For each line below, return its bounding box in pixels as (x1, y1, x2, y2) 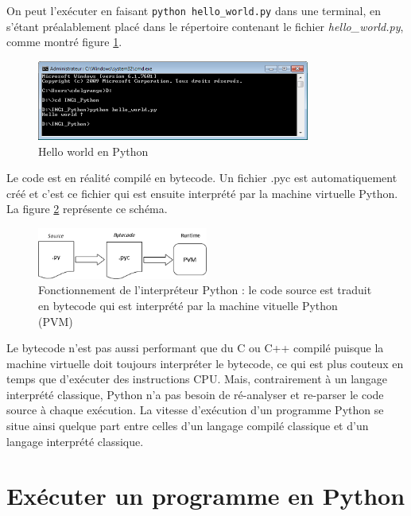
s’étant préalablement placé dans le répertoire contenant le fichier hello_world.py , (6, 17, 404, 34)
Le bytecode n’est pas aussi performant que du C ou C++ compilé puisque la (6, 339, 384, 356)
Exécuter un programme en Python (6, 479, 405, 512)
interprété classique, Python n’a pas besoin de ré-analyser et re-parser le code (6, 386, 384, 402)
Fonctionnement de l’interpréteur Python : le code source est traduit (38, 281, 372, 298)
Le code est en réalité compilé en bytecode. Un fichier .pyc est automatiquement (6, 169, 397, 186)
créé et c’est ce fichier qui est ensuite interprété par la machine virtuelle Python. (6, 184, 398, 201)
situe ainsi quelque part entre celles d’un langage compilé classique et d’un (6, 417, 369, 434)
